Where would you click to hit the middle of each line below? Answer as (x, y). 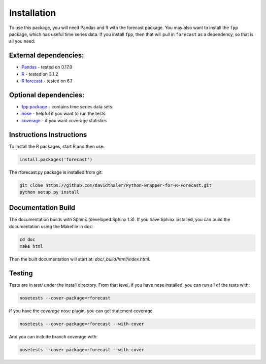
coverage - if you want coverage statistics (64, 120)
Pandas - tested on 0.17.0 (47, 67)
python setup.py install (50, 192)
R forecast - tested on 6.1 (47, 81)
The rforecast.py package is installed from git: (56, 172)
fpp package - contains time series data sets (67, 106)
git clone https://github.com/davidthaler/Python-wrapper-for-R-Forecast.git (116, 185)
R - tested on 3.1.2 (40, 74)
